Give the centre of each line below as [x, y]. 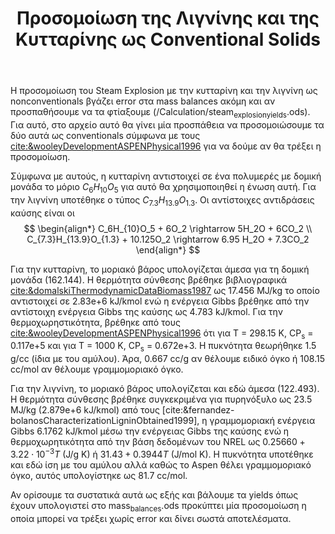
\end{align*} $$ [168, 249]
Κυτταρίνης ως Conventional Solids [168, 39]
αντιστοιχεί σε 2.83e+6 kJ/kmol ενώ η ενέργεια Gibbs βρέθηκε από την [160, 301]
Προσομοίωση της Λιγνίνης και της [168, 18]
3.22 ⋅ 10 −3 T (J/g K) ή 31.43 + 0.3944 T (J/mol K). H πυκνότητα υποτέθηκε [162, 453]
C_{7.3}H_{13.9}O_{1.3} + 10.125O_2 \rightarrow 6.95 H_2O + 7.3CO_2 [168, 239]
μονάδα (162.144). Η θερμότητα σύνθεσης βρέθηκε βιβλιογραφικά [149, 279]
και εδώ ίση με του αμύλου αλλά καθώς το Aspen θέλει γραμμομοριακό [161, 464]
